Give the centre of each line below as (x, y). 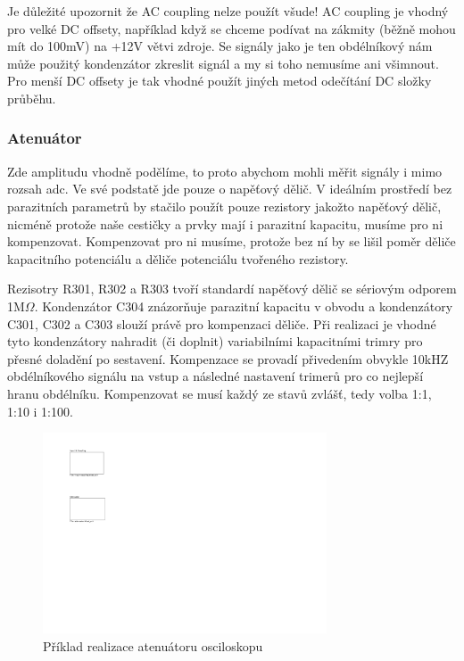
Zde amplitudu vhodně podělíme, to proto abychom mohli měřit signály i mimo (225, 171)
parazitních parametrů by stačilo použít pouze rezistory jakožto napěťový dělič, (224, 206)
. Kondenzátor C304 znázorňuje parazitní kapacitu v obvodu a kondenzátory (244, 306)
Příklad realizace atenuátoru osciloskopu (153, 645)
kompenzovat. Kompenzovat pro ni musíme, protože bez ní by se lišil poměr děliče (232, 241)
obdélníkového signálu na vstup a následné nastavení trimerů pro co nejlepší (215, 376)
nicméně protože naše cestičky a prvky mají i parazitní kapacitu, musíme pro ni (225, 223)
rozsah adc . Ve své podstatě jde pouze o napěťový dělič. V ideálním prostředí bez (230, 189)
